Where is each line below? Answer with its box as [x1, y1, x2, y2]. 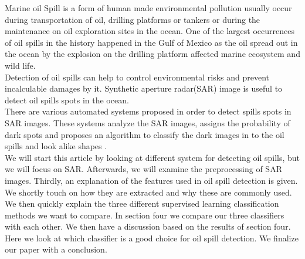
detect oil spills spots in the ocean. [5, 93, 129, 106]
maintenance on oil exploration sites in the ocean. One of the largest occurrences [5, 25, 294, 37]
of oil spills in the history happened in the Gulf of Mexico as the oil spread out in [5, 36, 298, 48]
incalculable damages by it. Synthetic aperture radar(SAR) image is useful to [5, 82, 283, 95]
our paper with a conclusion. [5, 243, 107, 255]
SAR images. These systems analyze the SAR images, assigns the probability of [5, 116, 290, 129]
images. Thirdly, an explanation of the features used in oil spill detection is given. [5, 174, 298, 186]
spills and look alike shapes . [5, 140, 107, 152]
